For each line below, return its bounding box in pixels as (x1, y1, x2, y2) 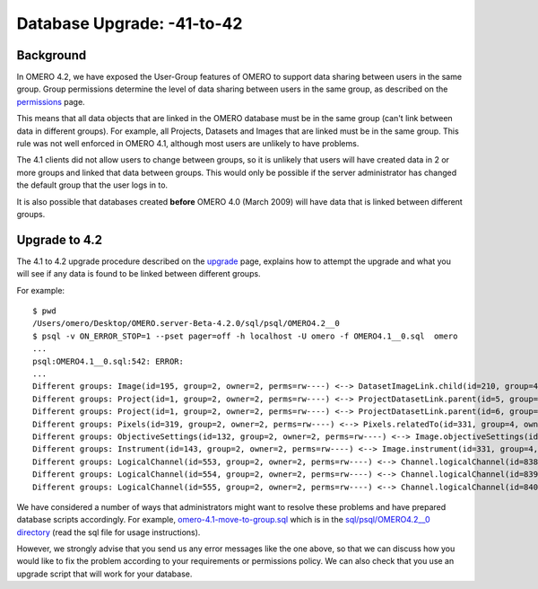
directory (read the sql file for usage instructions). (16, 526, 201, 538)
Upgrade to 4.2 (16, 232, 103, 247)
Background (16, 48, 87, 63)
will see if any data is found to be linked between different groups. (16, 268, 261, 279)
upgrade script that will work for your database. (16, 568, 193, 579)
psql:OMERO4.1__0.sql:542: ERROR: (32, 356, 184, 366)
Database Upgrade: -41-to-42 (16, 13, 243, 33)
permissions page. (16, 96, 85, 107)
